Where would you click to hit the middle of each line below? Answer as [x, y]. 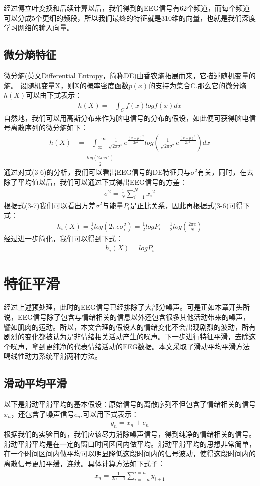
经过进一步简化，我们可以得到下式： [63, 238]
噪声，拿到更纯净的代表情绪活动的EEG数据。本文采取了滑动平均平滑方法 [130, 346]
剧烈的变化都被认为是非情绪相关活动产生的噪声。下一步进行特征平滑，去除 [126, 337]
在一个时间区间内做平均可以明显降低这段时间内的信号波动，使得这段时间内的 [130, 454]
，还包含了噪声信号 [43, 414]
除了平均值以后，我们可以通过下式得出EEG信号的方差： [96, 181]
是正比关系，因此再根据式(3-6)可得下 [190, 205]
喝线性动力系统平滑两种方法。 [53, 356]
